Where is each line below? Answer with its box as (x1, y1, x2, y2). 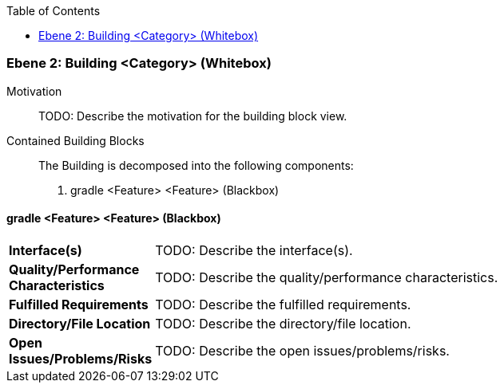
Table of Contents (6, 4, 101, 18)
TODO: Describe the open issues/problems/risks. (155, 342, 450, 359)
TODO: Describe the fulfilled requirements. (155, 296, 411, 312)
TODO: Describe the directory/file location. (155, 315, 411, 332)
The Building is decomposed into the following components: (38, 158, 354, 172)
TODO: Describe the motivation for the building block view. (38, 108, 347, 123)
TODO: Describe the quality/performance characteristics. (155, 269, 498, 285)
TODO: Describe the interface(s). (155, 242, 353, 258)
